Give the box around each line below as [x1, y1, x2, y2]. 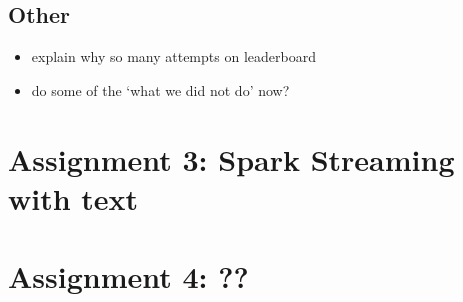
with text [8, 177, 139, 218]
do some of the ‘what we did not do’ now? [31, 79, 290, 100]
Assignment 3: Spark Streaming [8, 138, 455, 179]
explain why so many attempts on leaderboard [31, 46, 316, 67]
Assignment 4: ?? [8, 256, 249, 297]
